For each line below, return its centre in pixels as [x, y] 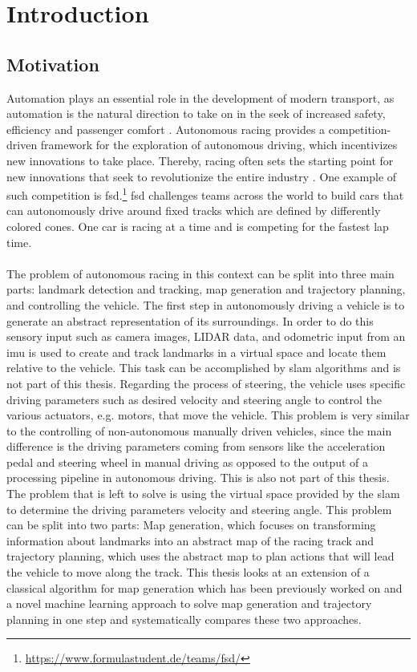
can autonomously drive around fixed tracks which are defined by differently [194, 211]
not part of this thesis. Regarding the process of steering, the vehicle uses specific [206, 383]
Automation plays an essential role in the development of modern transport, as [200, 97]
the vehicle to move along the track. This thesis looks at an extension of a [188, 572]
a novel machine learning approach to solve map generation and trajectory [189, 603]
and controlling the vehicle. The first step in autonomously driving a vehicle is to [206, 304]
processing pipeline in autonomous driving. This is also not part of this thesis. [198, 478]
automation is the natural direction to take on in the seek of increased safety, [196, 113]
